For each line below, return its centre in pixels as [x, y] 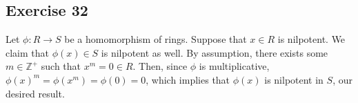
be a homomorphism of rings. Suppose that [156, 39]
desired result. [35, 93]
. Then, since [160, 66]
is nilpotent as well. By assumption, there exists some [215, 52]
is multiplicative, [234, 66]
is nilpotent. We [311, 39]
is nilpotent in [294, 79]
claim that [27, 52]
